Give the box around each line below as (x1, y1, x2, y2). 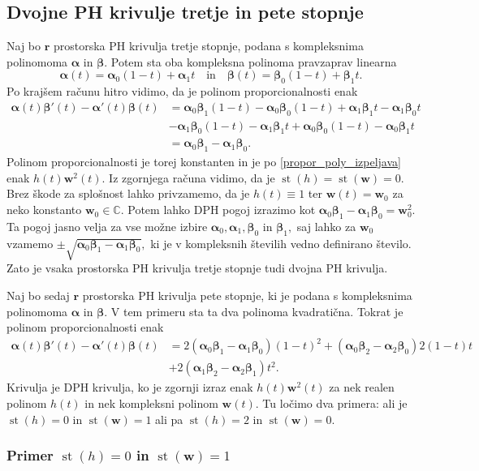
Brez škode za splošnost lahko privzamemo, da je (6, 185, 250, 202)
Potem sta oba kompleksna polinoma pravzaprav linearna (110, 53, 397, 70)
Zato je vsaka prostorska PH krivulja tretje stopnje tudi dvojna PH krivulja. (6, 259, 388, 276)
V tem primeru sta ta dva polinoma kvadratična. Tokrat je (110, 302, 403, 319)
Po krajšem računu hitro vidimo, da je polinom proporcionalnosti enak (6, 83, 358, 100)
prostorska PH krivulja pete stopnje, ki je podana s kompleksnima (82, 287, 412, 303)
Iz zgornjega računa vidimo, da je (109, 169, 275, 186)
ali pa (155, 410, 183, 427)
